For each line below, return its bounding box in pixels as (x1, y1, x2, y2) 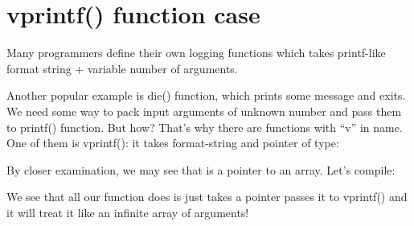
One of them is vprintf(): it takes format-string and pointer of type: (6, 134, 339, 151)
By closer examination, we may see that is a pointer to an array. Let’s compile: (6, 161, 396, 178)
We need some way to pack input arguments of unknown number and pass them (6, 102, 402, 119)
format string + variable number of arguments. (6, 60, 238, 76)
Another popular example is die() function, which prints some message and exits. (6, 87, 406, 104)
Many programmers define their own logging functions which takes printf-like (6, 44, 386, 61)
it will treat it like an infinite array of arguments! (6, 203, 249, 220)
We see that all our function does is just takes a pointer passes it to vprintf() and (6, 188, 408, 205)
